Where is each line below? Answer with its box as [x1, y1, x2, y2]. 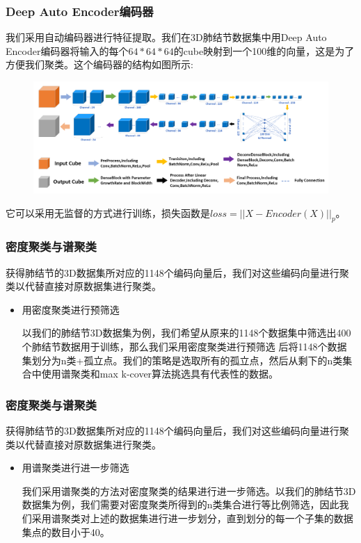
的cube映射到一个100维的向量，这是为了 [173, 43, 355, 58]
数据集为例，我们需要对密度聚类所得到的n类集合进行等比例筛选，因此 [22, 497, 339, 512]
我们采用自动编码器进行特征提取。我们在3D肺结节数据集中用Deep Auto [6, 30, 327, 44]
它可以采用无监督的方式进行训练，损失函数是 [6, 205, 210, 220]
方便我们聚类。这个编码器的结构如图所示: [6, 57, 193, 72]
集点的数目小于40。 [22, 524, 110, 539]
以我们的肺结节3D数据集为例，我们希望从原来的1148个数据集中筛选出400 [22, 325, 351, 340]
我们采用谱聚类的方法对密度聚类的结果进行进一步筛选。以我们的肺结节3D [22, 483, 356, 498]
